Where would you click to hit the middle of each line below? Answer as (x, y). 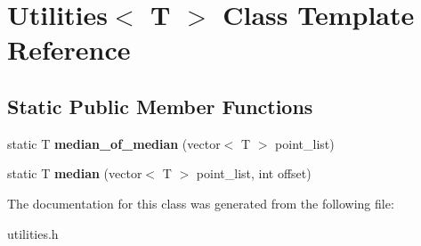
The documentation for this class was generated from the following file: (201, 203)
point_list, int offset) (254, 173)
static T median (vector (75, 173)
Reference (69, 49)
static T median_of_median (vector (114, 143)
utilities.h (33, 233)
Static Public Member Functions (160, 106)
